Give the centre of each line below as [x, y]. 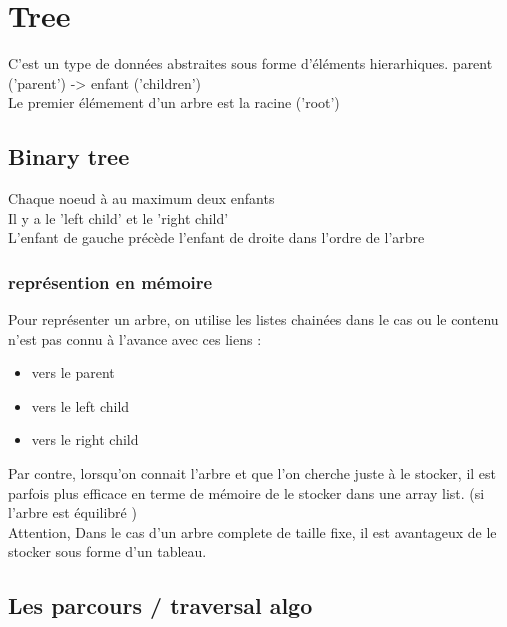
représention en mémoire [110, 281]
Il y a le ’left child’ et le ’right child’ [118, 217]
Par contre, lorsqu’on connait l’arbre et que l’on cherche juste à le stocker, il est [252, 473]
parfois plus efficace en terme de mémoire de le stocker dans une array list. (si [246, 492]
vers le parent [73, 372]
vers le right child [85, 439]
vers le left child [80, 405]
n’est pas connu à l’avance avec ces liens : [135, 338]
